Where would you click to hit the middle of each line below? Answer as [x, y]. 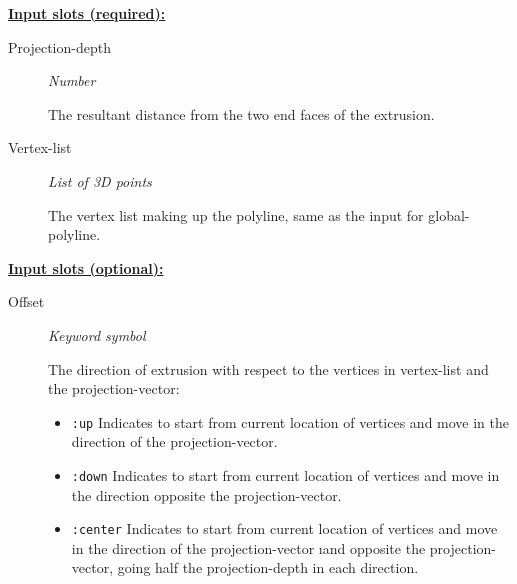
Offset [26, 301]
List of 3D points [100, 180]
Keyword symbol [97, 334]
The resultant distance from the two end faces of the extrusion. [241, 113]
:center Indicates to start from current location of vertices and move [284, 528]
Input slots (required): [87, 13]
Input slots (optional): [86, 267]
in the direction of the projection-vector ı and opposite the [248, 547]
